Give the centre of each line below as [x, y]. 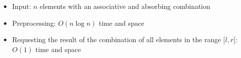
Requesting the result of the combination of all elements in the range [117, 39]
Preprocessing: [34, 23]
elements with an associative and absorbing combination [125, 6]
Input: [22, 6]
